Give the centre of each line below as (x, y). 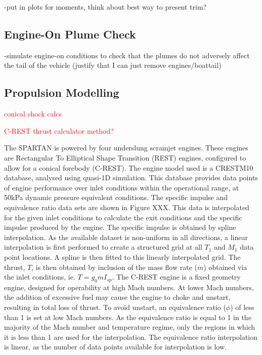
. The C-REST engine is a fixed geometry (176, 277)
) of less (242, 307)
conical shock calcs (33, 114)
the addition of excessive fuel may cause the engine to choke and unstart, (117, 297)
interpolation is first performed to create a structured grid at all (103, 247)
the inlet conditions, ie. (40, 277)
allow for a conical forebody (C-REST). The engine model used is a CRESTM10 (129, 167)
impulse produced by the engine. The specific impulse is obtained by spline (120, 227)
